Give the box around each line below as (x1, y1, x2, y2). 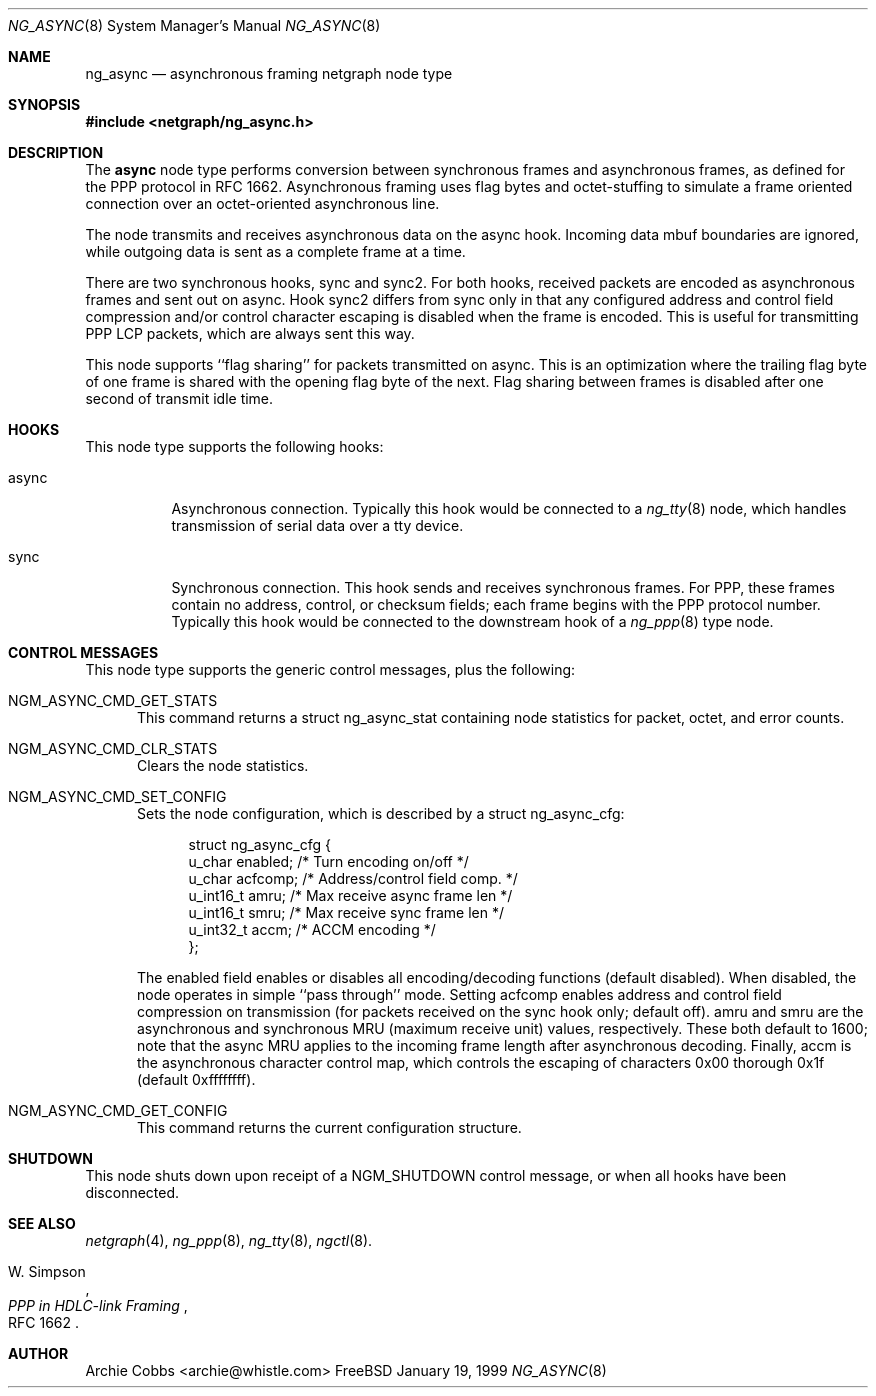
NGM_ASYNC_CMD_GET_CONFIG (8, 1102, 228, 1119)
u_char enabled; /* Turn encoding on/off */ (188, 853, 469, 870)
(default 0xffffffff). (137, 1071, 256, 1088)
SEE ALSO (8, 1215, 76, 1232)
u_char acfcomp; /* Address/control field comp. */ (188, 870, 518, 887)
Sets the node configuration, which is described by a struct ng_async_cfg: (137, 805, 625, 822)
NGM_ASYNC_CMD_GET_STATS (8, 692, 218, 709)
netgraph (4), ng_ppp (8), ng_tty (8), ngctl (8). (85, 1232, 373, 1249)
